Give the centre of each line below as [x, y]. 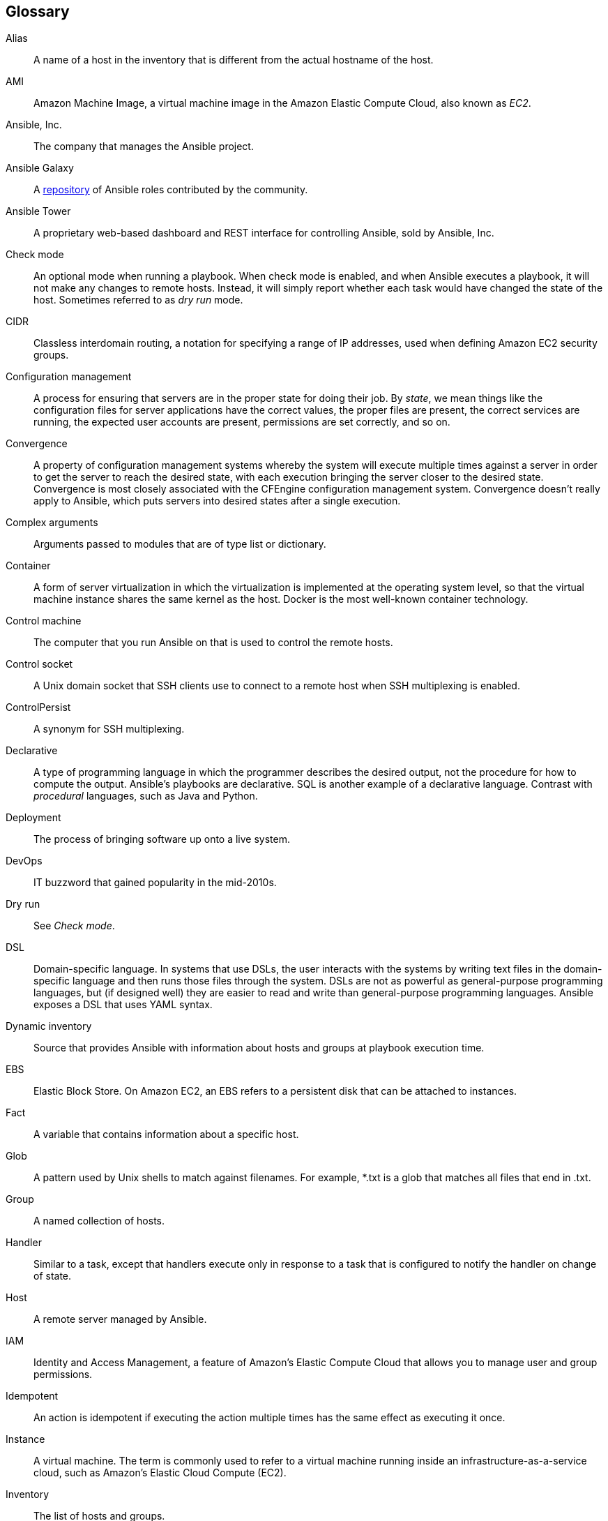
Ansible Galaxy [40, 168]
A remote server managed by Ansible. [120, 1319]
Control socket [39, 664]
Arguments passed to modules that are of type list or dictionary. [180, 544]
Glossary [38, 12]
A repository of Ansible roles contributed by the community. [171, 190]
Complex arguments [52, 523]
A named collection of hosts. [99, 1221]
